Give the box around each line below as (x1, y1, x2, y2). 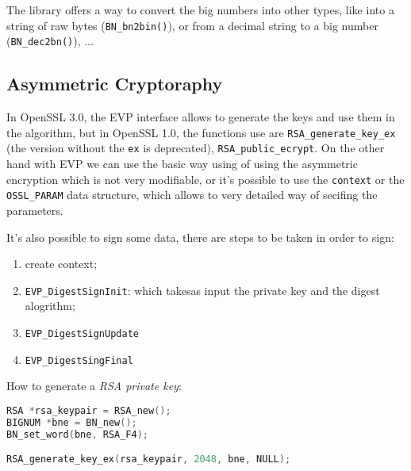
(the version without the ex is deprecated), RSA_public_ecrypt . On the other (6, 140, 385, 156)
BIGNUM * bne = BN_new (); (6, 416, 137, 428)
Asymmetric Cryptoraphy (6, 71, 223, 96)
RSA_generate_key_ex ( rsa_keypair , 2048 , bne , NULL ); (6, 454, 291, 465)
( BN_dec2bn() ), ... (6, 33, 94, 49)
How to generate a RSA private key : (6, 377, 182, 394)
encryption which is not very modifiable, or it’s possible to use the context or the (6, 170, 405, 187)
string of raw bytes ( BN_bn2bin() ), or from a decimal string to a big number (6, 17, 378, 33)
